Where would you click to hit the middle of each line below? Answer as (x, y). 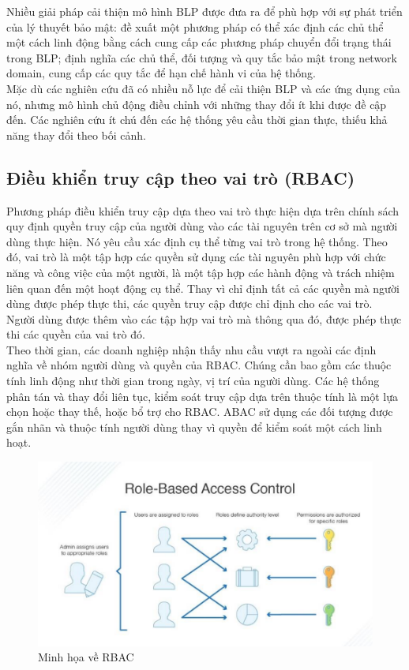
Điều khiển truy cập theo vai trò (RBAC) (181, 177)
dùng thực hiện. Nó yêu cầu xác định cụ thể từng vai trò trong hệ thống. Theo (197, 241)
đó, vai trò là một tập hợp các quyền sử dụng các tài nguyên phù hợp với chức (196, 257)
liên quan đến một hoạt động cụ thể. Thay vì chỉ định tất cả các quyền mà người (203, 288)
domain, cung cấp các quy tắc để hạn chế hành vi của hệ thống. (161, 73)
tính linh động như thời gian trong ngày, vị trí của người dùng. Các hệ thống (193, 381)
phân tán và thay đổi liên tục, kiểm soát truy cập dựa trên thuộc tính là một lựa (203, 396)
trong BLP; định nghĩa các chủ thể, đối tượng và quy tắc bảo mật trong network (202, 57)
